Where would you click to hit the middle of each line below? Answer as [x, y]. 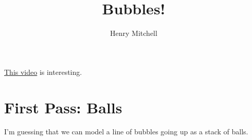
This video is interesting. [43, 72]
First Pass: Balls [63, 107]
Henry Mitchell [134, 33]
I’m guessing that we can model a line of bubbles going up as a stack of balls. [126, 132]
